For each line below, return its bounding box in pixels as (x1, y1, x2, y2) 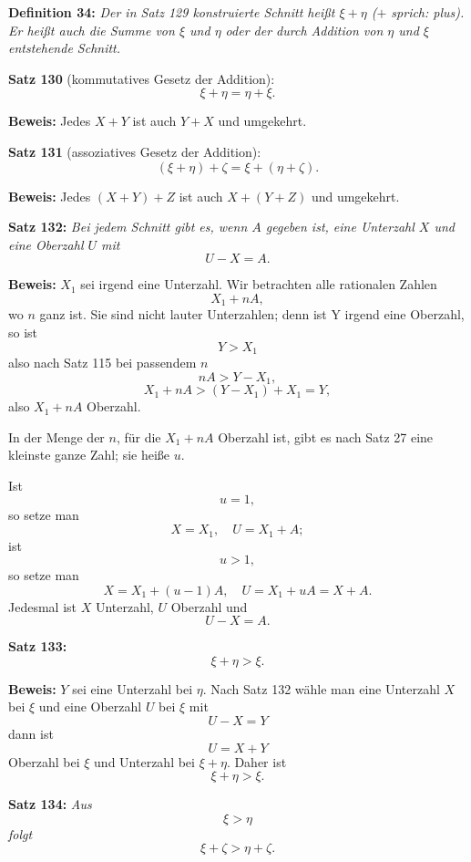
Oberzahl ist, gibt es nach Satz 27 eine (218, 427, 434, 446)
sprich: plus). (391, 3, 465, 21)
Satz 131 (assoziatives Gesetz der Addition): (8, 141, 261, 161)
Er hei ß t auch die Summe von (8, 20, 175, 39)
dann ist (8, 724, 54, 743)
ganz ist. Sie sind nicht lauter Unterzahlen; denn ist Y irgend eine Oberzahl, (39, 305, 465, 324)
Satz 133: (8, 637, 67, 656)
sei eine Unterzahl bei (72, 679, 193, 698)
